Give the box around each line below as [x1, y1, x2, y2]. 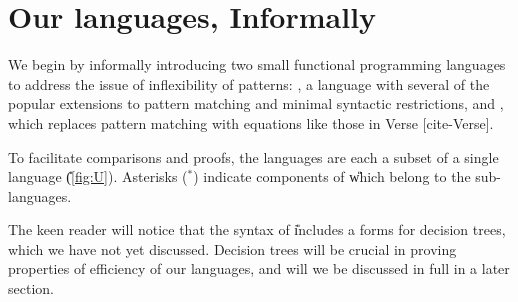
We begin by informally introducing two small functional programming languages [8, 54, 506, 75]
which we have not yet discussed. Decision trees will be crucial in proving [8, 238, 457, 259]
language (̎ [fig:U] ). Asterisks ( [8, 166, 188, 187]
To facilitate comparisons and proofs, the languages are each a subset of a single [8, 146, 499, 167]
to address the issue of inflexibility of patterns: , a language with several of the [8, 73, 490, 94]
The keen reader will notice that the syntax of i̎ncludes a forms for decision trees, [8, 219, 506, 240]
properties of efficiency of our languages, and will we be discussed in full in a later [8, 258, 510, 279]
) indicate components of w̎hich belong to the [193, 166, 471, 187]
